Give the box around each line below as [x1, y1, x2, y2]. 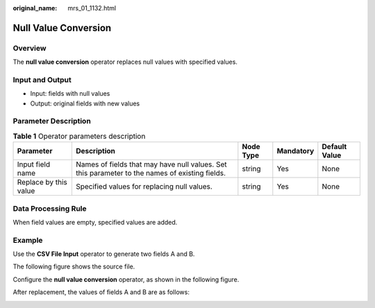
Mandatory [276, 146, 315, 156]
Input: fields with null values [30, 89, 110, 98]
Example [12, 235, 43, 245]
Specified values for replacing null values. [75, 182, 213, 191]
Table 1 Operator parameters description [12, 132, 146, 142]
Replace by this [17, 178, 67, 187]
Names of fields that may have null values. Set [75, 160, 227, 169]
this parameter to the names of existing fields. [75, 169, 226, 178]
